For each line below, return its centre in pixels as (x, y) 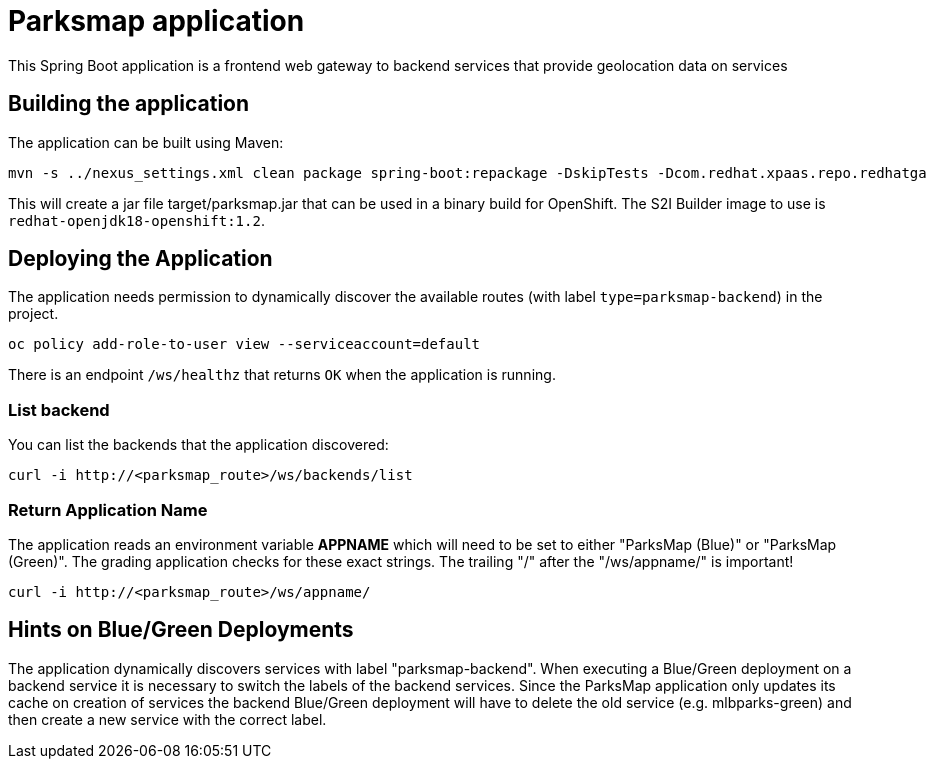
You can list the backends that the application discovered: (198, 445)
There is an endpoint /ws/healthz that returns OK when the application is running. (282, 375)
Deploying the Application (140, 259)
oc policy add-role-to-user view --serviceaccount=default (244, 344)
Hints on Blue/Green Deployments (181, 630)
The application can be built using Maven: (146, 142)
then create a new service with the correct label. (167, 719)
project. (33, 314)
